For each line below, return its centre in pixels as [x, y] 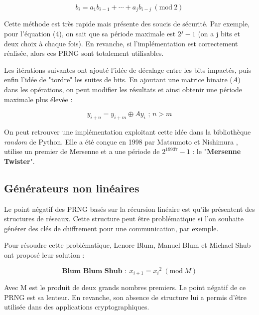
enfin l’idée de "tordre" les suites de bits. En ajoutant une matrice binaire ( [118, 79]
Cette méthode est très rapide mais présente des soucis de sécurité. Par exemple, [127, 24]
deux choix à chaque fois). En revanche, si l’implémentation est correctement [121, 43]
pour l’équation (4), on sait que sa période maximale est [90, 34]
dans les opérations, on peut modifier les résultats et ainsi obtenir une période [123, 89]
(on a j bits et [219, 34]
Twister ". [19, 161]
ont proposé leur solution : [44, 254]
